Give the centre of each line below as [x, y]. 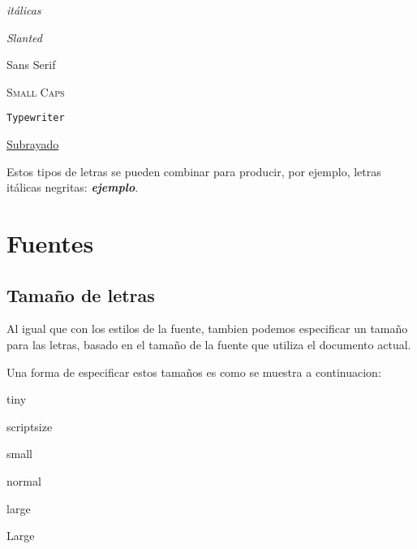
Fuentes [50, 243]
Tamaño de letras [81, 294]
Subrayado [33, 144]
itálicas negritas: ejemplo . [73, 187]
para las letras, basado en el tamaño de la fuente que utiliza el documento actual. [209, 344]
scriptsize [30, 426]
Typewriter [36, 118]
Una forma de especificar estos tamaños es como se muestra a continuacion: [194, 372]
